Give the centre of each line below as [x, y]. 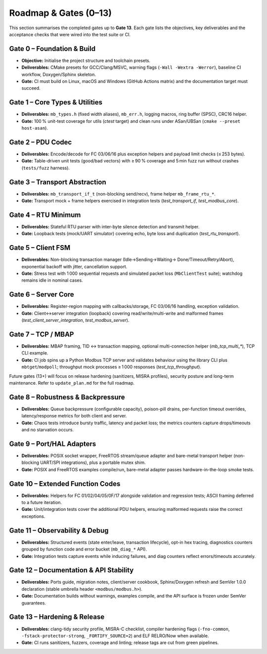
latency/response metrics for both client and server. [74, 416]
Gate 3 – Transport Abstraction [58, 182]
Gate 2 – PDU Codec [41, 142]
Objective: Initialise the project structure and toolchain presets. [86, 60]
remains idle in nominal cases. [52, 280]
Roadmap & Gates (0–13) [61, 13]
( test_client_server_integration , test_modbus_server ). [75, 320]
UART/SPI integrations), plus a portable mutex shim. [93, 462]
